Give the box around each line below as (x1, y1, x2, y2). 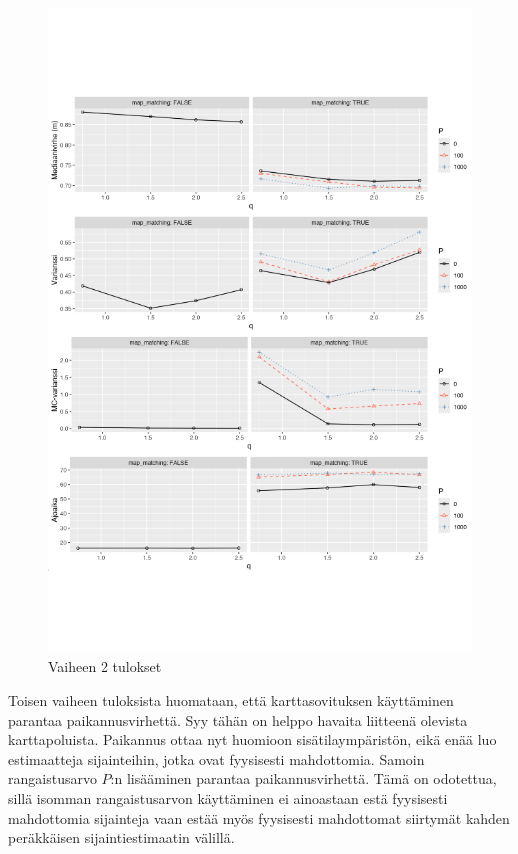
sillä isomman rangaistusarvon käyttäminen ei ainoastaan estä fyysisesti (8, 788, 448, 809)
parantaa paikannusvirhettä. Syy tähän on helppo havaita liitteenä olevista (8, 709, 468, 730)
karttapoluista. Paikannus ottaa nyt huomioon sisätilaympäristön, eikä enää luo (8, 729, 497, 750)
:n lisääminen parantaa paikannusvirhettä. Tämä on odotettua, (110, 768, 497, 789)
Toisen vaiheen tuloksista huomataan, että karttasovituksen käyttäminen (8, 690, 454, 711)
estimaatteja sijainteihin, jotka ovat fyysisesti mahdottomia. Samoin (8, 748, 425, 769)
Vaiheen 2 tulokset (48, 656, 162, 677)
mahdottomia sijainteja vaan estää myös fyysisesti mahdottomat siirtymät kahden (8, 807, 510, 828)
